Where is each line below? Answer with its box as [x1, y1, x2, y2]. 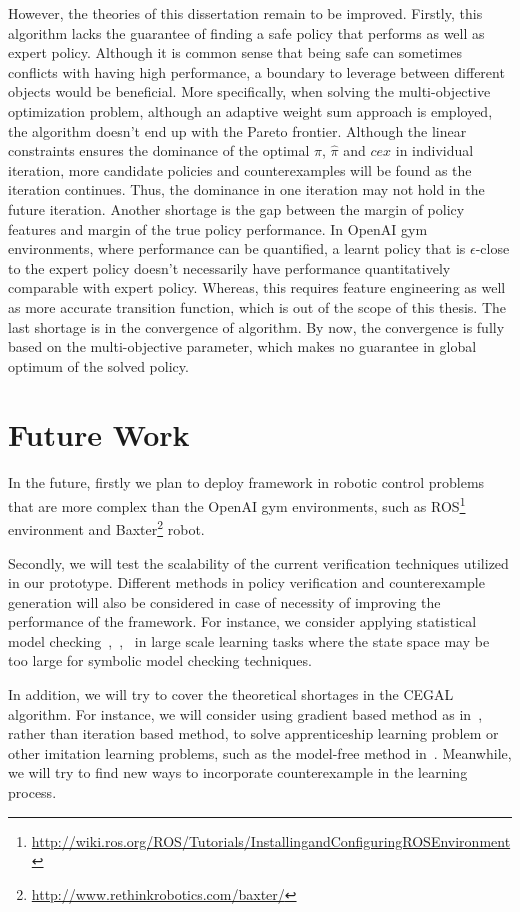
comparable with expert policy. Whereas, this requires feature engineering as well [8, 277, 506, 298]
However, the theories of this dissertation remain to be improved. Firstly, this [8, 3, 483, 23]
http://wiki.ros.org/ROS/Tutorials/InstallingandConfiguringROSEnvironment [31, 830, 511, 851]
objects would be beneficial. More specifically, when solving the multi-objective [8, 81, 491, 102]
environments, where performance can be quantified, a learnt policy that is [8, 238, 466, 259]
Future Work [8, 414, 190, 455]
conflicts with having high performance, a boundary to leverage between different [8, 61, 505, 82]
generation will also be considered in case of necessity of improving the [8, 591, 441, 612]
